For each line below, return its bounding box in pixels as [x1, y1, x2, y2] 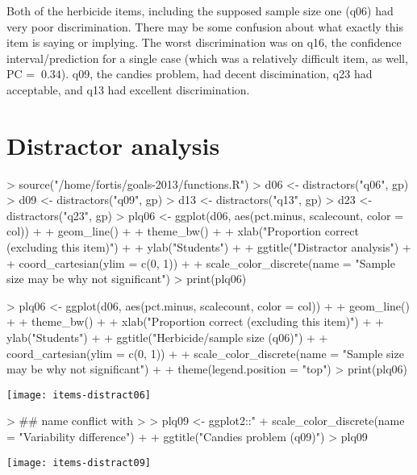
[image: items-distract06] [6, 389, 151, 401]
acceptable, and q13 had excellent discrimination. [6, 81, 250, 98]
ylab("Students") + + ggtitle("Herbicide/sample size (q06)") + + [6, 329, 328, 346]
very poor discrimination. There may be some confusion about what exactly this [6, 18, 404, 35]
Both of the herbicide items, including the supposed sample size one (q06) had [6, 2, 394, 19]
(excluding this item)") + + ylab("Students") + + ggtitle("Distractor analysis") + [6, 239, 411, 256]
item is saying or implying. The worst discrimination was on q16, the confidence [6, 34, 402, 51]
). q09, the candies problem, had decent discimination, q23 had [60, 65, 373, 82]
